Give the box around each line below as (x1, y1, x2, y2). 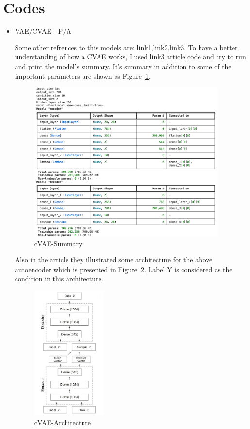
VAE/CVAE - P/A (15, 26, 71, 36)
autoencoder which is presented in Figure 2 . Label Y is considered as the (15, 264, 233, 274)
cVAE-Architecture (34, 417, 91, 427)
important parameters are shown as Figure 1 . (15, 70, 150, 81)
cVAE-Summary (34, 238, 83, 248)
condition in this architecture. (15, 274, 103, 284)
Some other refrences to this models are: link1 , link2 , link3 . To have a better (15, 42, 238, 52)
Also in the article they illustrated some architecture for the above (15, 255, 213, 265)
